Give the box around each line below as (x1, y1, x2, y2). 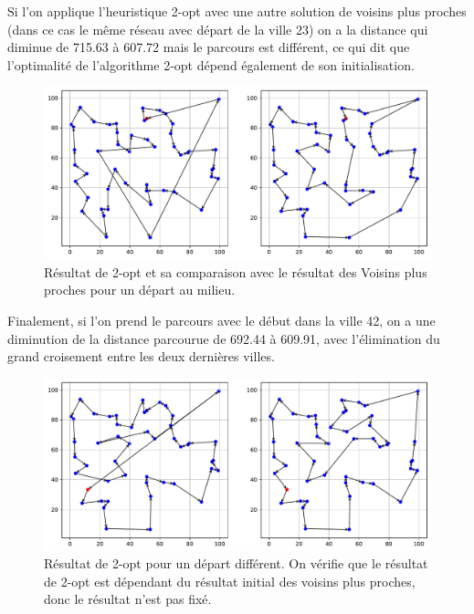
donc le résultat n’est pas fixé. (44, 589, 212, 609)
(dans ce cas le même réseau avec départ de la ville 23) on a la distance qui (7, 19, 428, 38)
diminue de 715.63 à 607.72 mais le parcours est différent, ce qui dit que (7, 37, 410, 57)
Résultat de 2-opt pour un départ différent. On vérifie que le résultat (44, 554, 428, 573)
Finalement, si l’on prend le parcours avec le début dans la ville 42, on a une (7, 310, 436, 329)
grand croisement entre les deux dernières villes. (7, 347, 275, 366)
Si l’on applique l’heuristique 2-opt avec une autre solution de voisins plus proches (7, 2, 467, 20)
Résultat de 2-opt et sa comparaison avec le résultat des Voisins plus (44, 262, 427, 281)
